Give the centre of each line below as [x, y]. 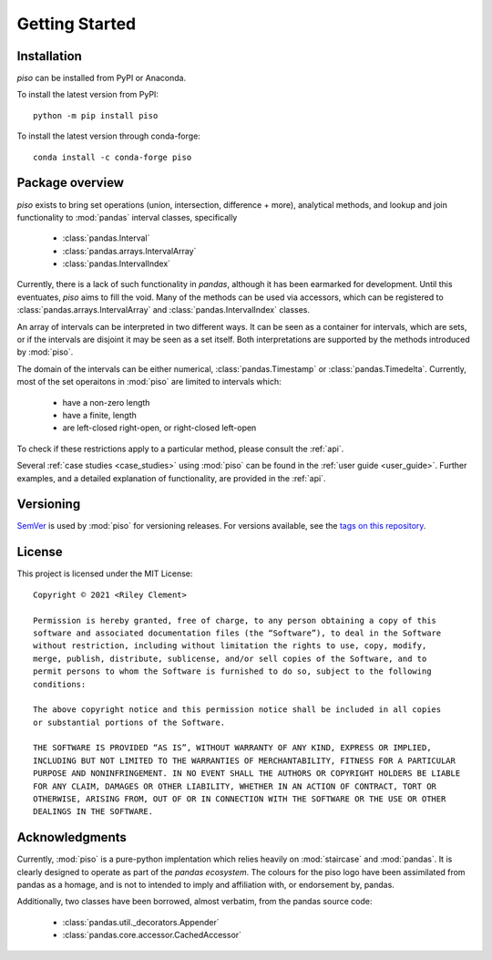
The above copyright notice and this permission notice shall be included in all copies [237, 710]
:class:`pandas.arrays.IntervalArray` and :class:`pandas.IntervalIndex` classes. [163, 310]
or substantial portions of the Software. [129, 722]
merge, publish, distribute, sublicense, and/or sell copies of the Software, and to [230, 658]
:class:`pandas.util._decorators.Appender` [141, 922]
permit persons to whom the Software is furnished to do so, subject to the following [232, 671]
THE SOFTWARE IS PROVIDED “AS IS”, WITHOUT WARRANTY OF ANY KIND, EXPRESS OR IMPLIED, [232, 748]
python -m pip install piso [96, 115]
